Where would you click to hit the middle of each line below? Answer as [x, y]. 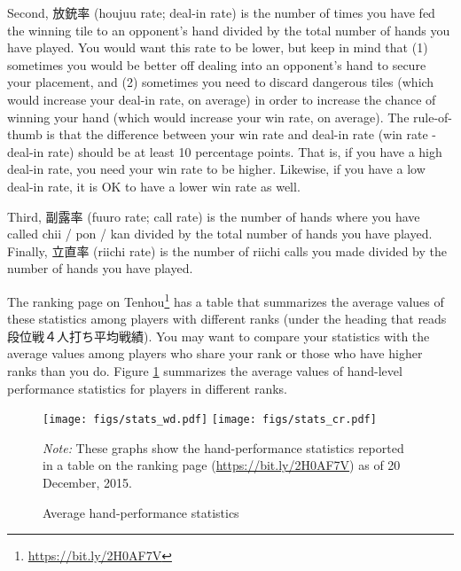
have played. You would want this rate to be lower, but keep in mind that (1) [218, 47]
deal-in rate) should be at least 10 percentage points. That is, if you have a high [225, 151]
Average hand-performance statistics [141, 512]
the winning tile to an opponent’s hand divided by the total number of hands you [229, 30]
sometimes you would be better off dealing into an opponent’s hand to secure [217, 64]
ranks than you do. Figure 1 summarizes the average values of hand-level [205, 370]
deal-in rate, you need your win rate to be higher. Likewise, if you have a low [216, 169]
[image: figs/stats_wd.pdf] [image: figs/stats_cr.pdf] [210, 420]
